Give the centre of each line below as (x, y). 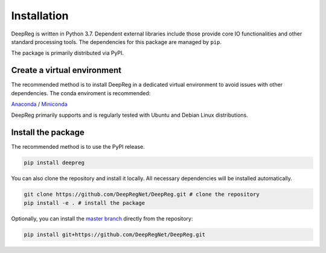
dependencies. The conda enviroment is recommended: (81, 93)
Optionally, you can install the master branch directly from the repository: (102, 218)
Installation (40, 16)
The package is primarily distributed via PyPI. (67, 53)
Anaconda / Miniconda (39, 104)
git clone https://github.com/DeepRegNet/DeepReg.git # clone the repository (142, 195)
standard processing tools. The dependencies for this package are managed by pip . (117, 42)
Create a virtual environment (66, 70)
